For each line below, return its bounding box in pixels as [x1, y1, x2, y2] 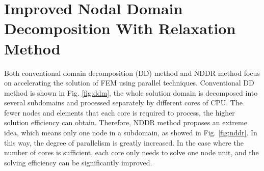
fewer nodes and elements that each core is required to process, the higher [4, 107, 235, 118]
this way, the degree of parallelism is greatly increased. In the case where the [4, 137, 244, 148]
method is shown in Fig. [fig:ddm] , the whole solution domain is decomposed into [4, 87, 258, 98]
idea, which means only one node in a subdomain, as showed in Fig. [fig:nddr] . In [4, 127, 257, 138]
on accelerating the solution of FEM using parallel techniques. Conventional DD [4, 77, 254, 88]
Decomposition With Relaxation [4, 18, 236, 39]
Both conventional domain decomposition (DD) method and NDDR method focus [4, 67, 260, 78]
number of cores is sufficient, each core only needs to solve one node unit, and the [4, 147, 259, 158]
